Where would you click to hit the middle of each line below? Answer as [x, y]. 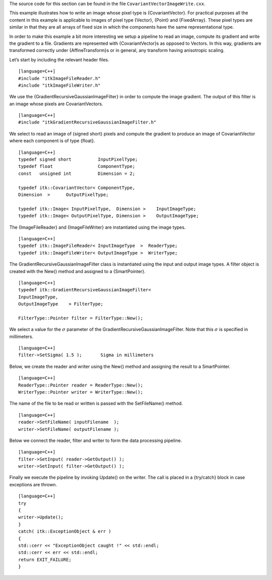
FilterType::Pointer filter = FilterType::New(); [81, 318]
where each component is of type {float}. [52, 141]
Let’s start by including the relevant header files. [59, 59]
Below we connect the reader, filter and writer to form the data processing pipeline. [96, 440]
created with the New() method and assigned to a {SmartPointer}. [77, 271]
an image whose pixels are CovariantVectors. [56, 104]
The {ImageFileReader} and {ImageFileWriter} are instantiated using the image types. [97, 227]
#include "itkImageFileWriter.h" [59, 85]
